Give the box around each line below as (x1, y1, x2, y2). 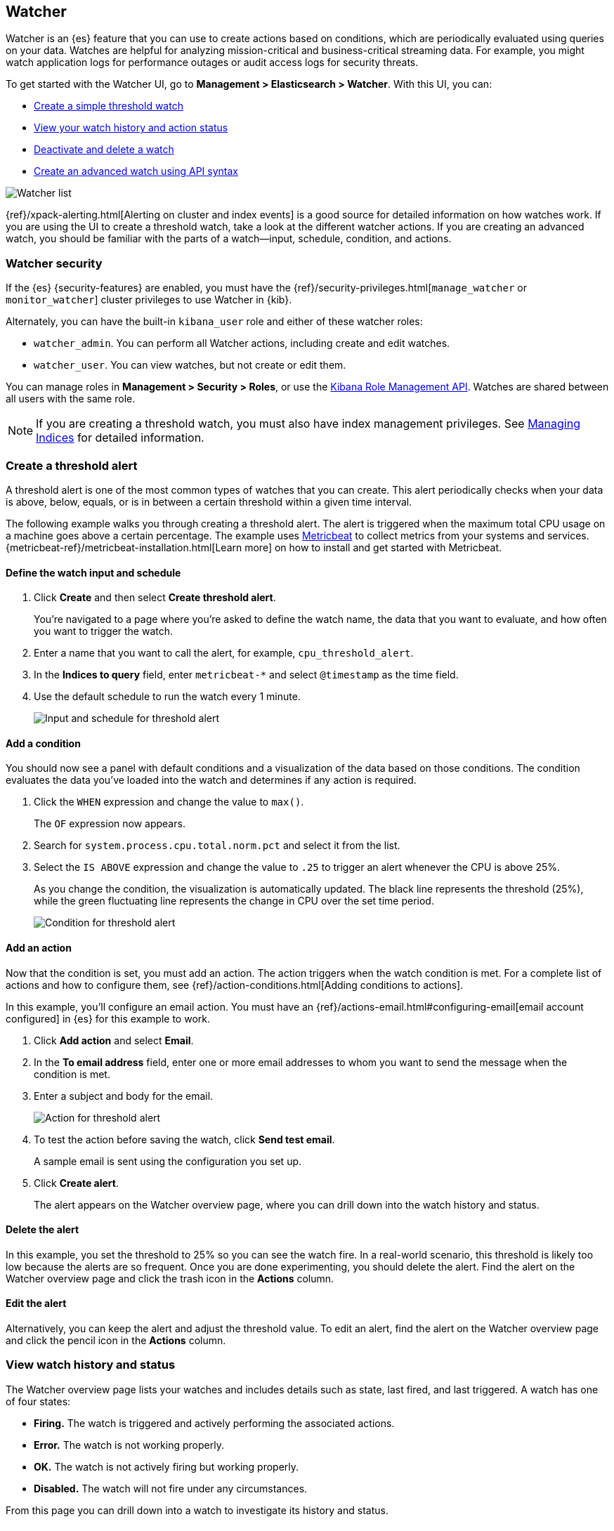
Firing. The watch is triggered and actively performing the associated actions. (34, 1417, 395, 1429)
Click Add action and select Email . (34, 1034, 194, 1046)
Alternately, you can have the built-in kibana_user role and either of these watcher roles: (6, 315, 423, 328)
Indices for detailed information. (36, 431, 204, 445)
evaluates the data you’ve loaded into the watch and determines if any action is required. (6, 774, 417, 787)
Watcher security (6, 256, 103, 270)
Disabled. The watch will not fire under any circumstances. (34, 1482, 308, 1494)
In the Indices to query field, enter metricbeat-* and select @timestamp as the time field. (34, 669, 459, 681)
